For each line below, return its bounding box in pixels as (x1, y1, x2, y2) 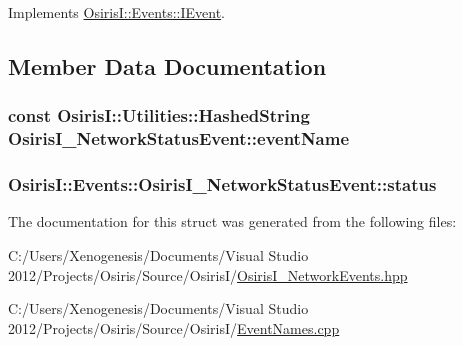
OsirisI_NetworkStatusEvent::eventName (8, 126, 350, 151)
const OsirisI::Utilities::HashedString (8, 103, 310, 128)
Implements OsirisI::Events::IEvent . (8, 2, 225, 22)
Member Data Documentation (8, 50, 327, 81)
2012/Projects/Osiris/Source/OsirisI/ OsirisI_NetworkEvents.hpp (8, 264, 408, 285)
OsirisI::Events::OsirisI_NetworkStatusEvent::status (8, 172, 437, 197)
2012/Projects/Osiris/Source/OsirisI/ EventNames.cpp (8, 317, 340, 338)
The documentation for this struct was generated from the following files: (8, 211, 457, 232)
